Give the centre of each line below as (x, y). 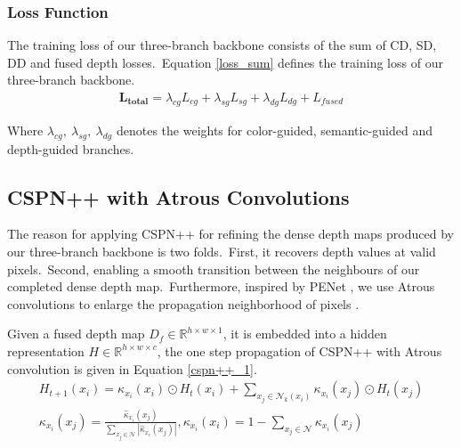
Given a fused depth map (76, 334)
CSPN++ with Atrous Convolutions (178, 196)
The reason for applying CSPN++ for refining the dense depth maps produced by (230, 234)
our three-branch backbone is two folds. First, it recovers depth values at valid (222, 252)
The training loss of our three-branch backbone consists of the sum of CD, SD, (222, 45)
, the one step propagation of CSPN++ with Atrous (299, 350)
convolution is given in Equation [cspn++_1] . (132, 368)
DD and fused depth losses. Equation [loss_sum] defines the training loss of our (225, 62)
